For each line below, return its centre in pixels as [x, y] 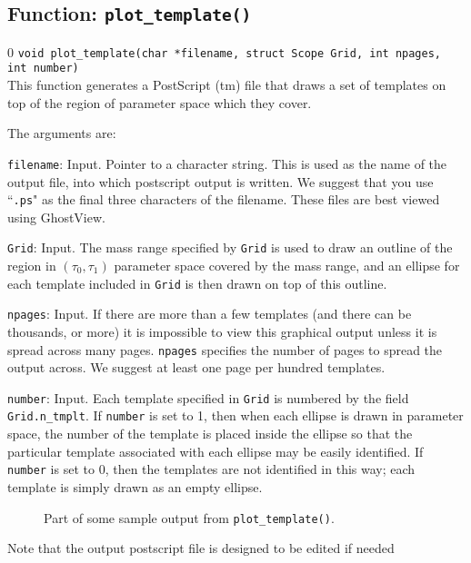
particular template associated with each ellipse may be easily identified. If [215, 451]
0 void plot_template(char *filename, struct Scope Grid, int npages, [224, 51]
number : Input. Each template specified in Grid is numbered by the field [208, 397]
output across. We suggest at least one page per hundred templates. [196, 367]
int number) [43, 69]
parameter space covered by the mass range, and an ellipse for [287, 266]
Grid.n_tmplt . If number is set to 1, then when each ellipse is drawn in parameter [235, 415]
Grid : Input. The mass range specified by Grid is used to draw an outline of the [230, 247]
